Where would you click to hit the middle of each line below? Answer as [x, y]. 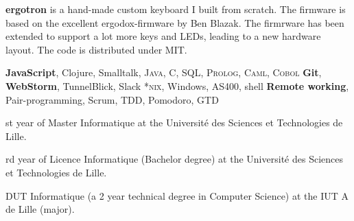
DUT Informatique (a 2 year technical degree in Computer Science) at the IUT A [177, 195]
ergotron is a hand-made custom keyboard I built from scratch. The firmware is [176, 9]
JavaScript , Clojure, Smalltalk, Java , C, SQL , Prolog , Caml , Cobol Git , [164, 72]
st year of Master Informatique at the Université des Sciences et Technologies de [174, 123]
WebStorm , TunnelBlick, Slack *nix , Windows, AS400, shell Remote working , [177, 85]
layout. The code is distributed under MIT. [96, 49]
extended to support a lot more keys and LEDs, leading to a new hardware [163, 36]
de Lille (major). [40, 209]
